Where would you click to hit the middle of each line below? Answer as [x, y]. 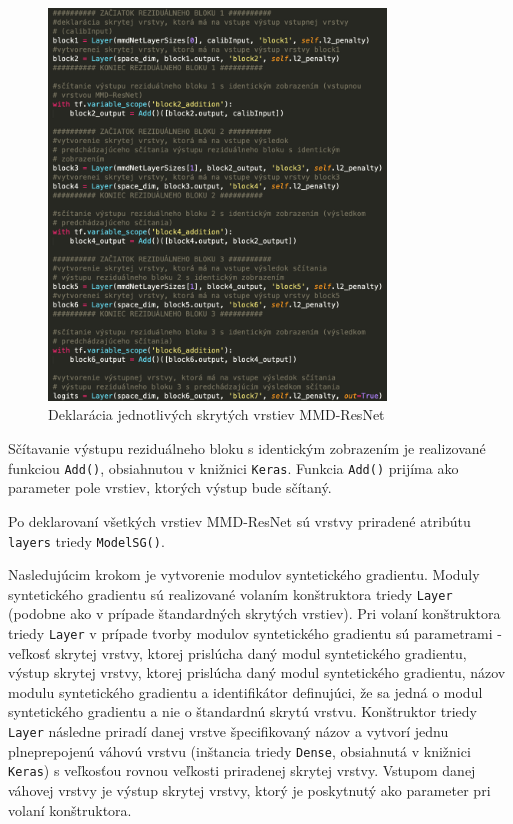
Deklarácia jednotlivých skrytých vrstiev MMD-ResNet [216, 414]
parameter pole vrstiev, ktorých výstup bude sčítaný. [170, 487]
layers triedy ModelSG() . [86, 540]
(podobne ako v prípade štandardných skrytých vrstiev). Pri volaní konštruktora [254, 613]
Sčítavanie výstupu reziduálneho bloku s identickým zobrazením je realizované [247, 448]
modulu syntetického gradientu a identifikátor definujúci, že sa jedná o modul [245, 691]
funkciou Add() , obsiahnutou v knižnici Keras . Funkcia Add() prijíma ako [233, 467]
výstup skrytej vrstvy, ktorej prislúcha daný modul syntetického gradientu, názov [257, 672]
